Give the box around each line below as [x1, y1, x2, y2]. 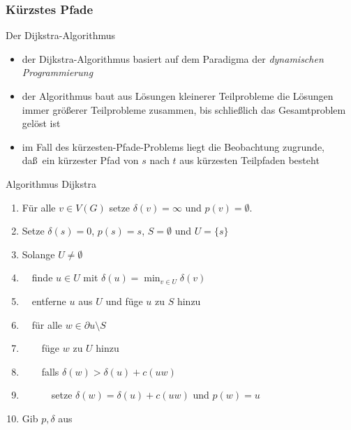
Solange [22, 246, 55, 261]
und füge [105, 293, 143, 308]
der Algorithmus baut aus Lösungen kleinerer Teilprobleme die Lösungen [22, 89, 334, 103]
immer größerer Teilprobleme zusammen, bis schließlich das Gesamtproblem [22, 102, 346, 117]
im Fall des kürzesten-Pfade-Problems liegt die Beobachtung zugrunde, [22, 139, 324, 154]
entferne [31, 293, 66, 308]
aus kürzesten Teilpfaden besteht [179, 153, 320, 168]
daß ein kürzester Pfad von [22, 153, 139, 168]
